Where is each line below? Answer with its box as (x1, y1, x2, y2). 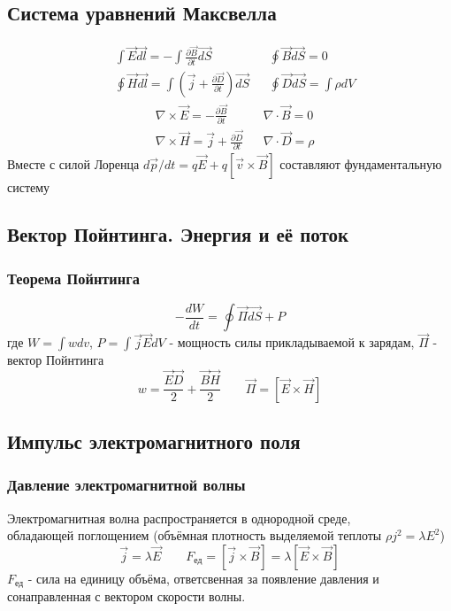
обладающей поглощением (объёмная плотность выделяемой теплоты (7, 526, 382, 545)
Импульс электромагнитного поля (7, 427, 301, 454)
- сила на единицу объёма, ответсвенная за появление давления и (27, 568, 379, 587)
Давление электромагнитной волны (7, 474, 246, 496)
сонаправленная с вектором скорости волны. (7, 587, 246, 606)
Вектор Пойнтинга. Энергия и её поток (7, 220, 349, 248)
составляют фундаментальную (279, 154, 442, 173)
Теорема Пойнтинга (7, 267, 140, 289)
